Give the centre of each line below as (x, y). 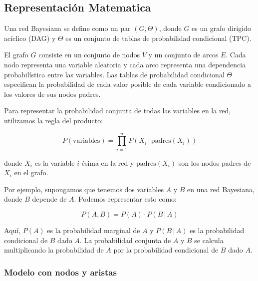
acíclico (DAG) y (30, 38)
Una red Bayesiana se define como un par (67, 28)
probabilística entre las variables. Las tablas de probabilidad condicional (114, 74)
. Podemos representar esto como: (125, 199)
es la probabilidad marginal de (94, 230)
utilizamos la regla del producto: (54, 120)
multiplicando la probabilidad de (54, 250)
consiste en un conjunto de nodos (89, 55)
